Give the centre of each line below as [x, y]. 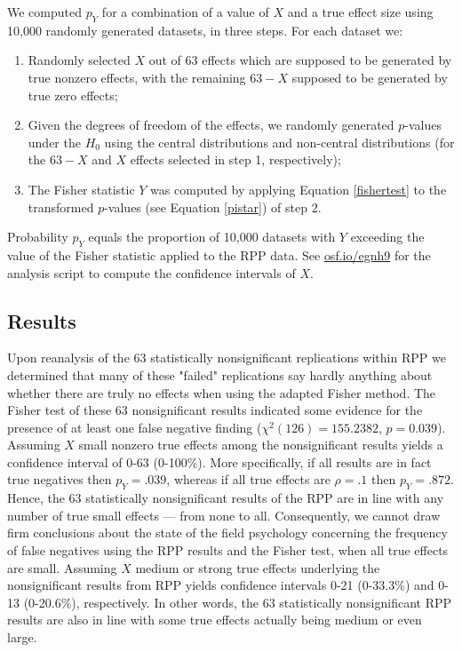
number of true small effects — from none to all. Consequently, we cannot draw [224, 515]
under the [54, 142]
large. [22, 637]
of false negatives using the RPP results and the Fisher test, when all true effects [228, 550]
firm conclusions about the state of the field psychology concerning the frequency [227, 533]
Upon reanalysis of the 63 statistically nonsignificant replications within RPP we [227, 358]
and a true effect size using [360, 12]
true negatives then [60, 479]
